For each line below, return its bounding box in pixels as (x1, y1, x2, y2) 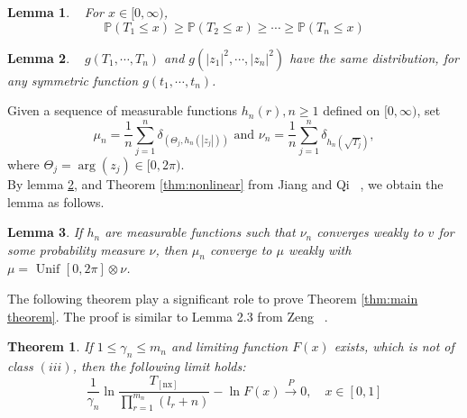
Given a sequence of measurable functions (7, 101, 238, 120)
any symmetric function (7, 70, 139, 89)
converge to (209, 240, 272, 259)
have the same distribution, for (289, 48, 460, 67)
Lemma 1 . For (7, 3, 104, 21)
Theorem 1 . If (7, 337, 93, 356)
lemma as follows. (7, 192, 105, 211)
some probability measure (7, 240, 145, 259)
